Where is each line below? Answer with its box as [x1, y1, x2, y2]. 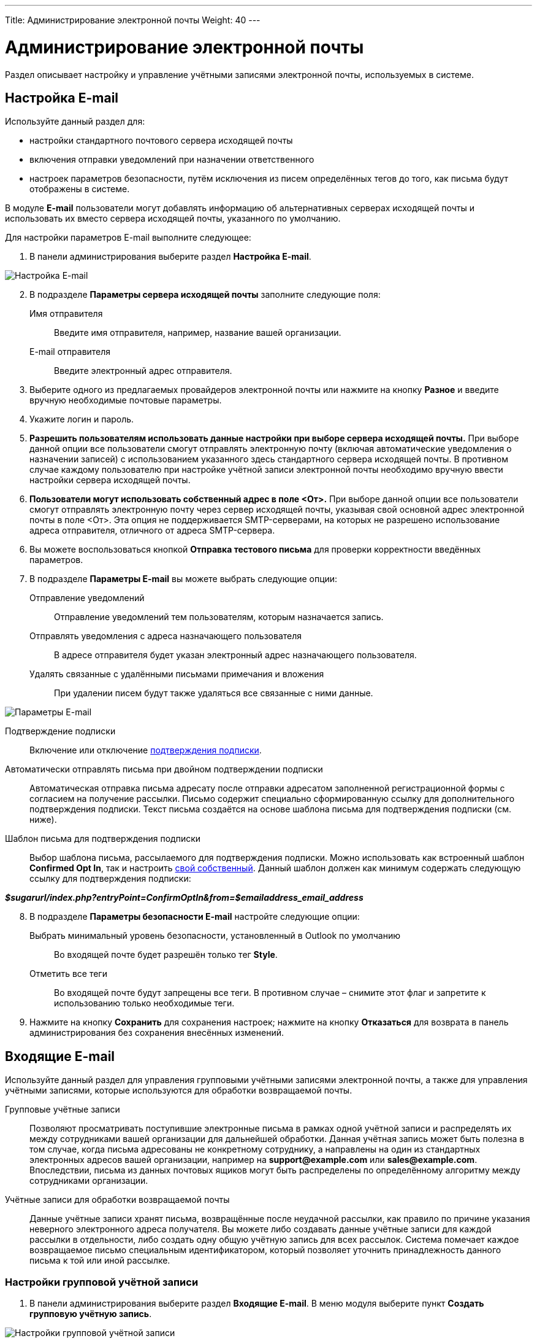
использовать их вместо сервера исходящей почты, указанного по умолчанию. [5, 213, 341, 224]
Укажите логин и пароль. [29, 414, 134, 425]
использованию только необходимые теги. [54, 998, 235, 1009]
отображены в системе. [29, 184, 130, 195]
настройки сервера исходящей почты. [29, 475, 191, 486]
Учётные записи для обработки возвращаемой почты [5, 1194, 230, 1205]
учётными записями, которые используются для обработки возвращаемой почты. [5, 1085, 352, 1096]
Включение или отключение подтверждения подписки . [29, 745, 262, 756]
